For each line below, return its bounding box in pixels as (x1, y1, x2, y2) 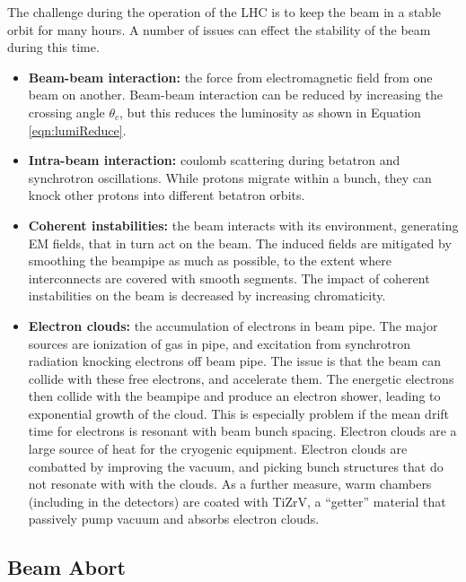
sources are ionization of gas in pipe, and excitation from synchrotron (28, 334, 410, 352)
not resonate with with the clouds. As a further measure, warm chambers (28, 474, 432, 493)
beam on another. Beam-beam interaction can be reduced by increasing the (28, 85, 444, 104)
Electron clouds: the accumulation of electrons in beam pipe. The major (28, 316, 438, 334)
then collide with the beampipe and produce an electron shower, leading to (28, 387, 441, 405)
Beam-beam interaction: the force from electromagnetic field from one (28, 67, 433, 86)
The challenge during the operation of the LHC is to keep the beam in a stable (7, 3, 442, 21)
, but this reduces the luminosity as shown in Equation (119, 102, 421, 121)
